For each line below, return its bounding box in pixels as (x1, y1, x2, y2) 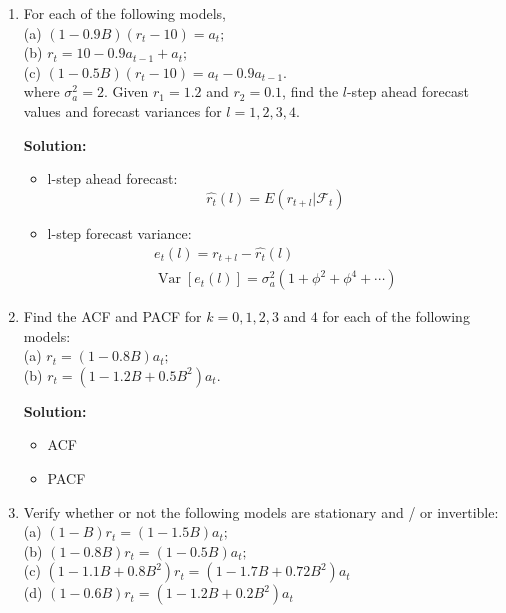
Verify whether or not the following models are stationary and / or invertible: (23, 501, 499, 522)
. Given (103, 81, 149, 102)
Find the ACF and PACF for (23, 306, 202, 327)
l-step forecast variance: (47, 222, 192, 243)
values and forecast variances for (23, 100, 222, 121)
